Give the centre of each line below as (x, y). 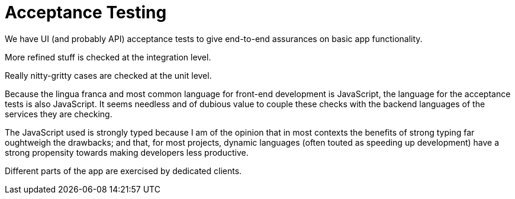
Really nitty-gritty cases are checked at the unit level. (108, 75)
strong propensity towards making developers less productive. (127, 152)
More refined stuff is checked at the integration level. (108, 57)
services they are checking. (59, 114)
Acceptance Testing (86, 12)
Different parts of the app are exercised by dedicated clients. (123, 171)
